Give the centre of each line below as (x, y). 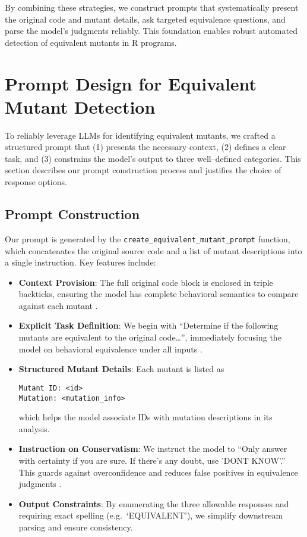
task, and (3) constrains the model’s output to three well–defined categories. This (153, 158)
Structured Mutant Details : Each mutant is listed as (121, 369)
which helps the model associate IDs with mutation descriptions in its (145, 417)
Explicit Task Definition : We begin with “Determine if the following (148, 325)
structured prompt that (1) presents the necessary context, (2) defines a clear (145, 147)
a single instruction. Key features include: (80, 262)
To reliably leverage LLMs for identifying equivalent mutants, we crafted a (140, 135)
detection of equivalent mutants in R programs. (91, 42)
